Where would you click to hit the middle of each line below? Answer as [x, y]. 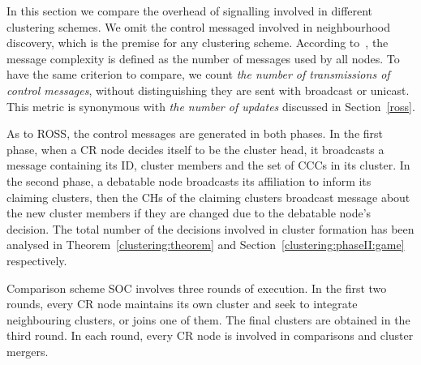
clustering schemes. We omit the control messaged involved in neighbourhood [198, 26]
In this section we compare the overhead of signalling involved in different [190, 11]
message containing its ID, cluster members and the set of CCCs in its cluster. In [208, 165]
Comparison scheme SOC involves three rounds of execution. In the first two [197, 288]
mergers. [28, 351]
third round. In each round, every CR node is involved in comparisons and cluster [210, 335]
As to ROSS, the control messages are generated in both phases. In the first [195, 133]
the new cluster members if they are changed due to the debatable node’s [189, 213]
